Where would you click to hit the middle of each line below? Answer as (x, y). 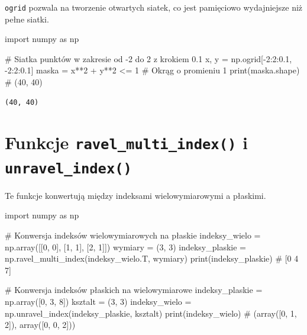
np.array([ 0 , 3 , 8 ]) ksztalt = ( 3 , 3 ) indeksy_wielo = (98, 301)
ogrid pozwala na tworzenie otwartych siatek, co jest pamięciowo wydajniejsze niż (154, 7)
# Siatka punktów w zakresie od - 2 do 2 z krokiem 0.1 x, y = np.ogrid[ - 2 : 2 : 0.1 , (148, 58)
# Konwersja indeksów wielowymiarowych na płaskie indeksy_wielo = (133, 235)
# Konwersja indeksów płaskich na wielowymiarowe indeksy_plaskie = (134, 290)
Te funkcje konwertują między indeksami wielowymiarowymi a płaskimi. (135, 195)
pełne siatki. (27, 19)
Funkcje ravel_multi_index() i (126, 142)
